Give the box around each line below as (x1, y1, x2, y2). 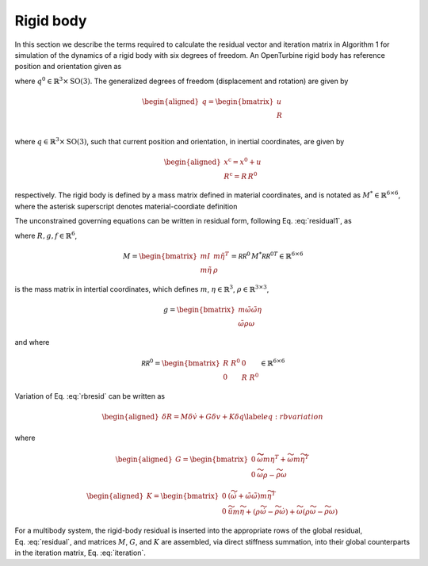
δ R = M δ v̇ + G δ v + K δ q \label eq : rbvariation (161, 412, 324, 422)
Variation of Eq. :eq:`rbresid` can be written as (14, 392, 166, 401)
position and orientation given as (14, 62, 122, 71)
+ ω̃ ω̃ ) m (238, 491, 268, 500)
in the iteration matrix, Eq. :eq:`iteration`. (14, 548, 146, 557)
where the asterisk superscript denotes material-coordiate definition (14, 201, 238, 211)
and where (14, 338, 50, 347)
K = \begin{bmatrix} (146, 491, 220, 500)
